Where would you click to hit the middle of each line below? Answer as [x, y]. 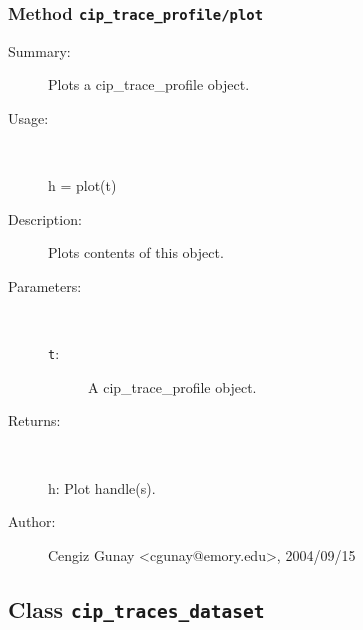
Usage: [28, 117]
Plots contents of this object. [136, 252]
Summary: [39, 50]
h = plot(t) [82, 185]
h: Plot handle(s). [102, 487]
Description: [45, 218]
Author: [32, 521]
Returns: [34, 420]
